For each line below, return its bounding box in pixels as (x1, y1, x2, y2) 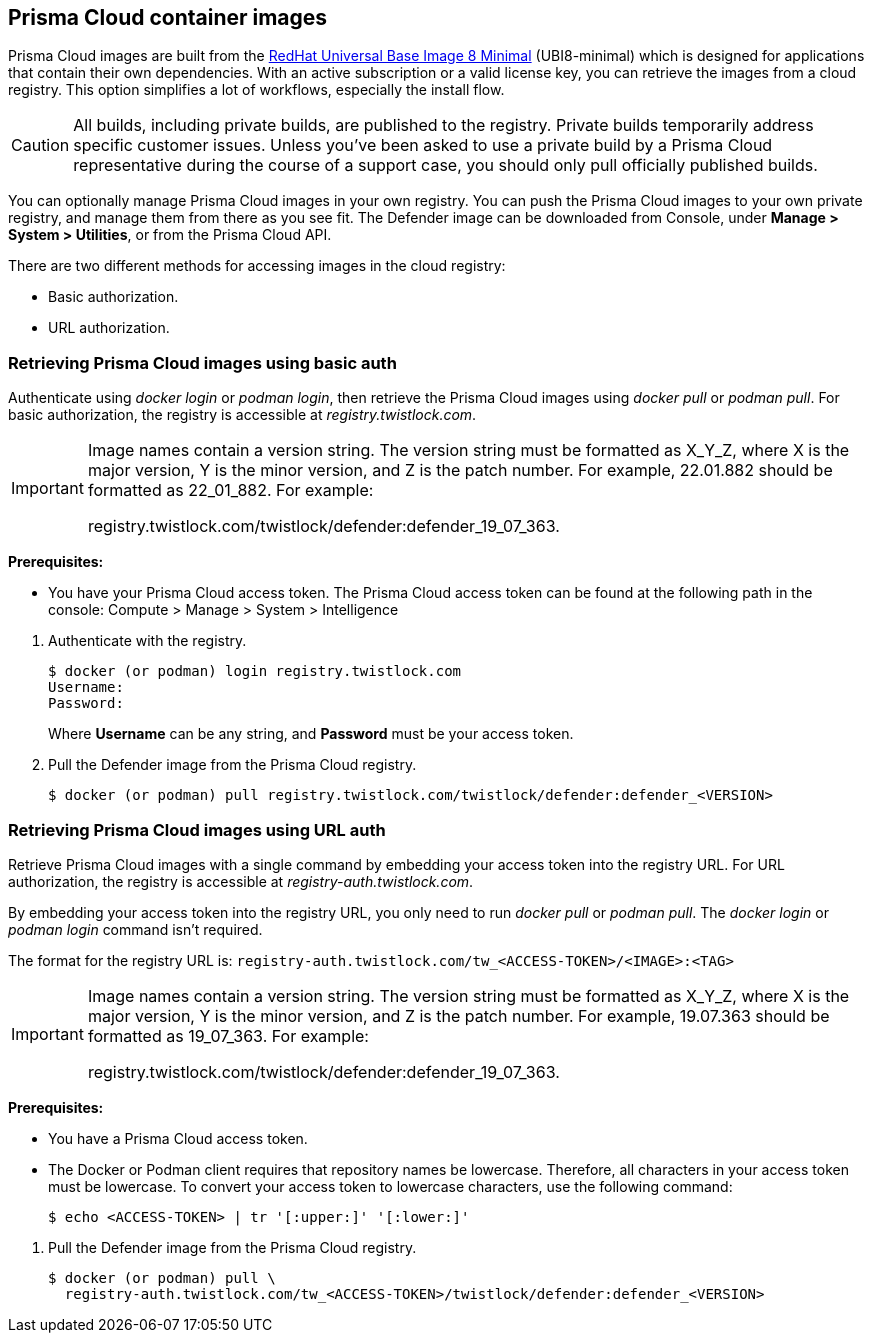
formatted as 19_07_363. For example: (87, 1025, 369, 1046)
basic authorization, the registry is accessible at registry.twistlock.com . (8, 406, 477, 424)
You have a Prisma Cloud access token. (48, 1129, 308, 1147)
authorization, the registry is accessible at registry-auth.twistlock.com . (8, 872, 474, 890)
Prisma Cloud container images (8, 5, 328, 30)
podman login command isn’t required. (8, 920, 263, 938)
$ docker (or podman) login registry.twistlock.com (48, 663, 462, 680)
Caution (11, 135, 70, 156)
